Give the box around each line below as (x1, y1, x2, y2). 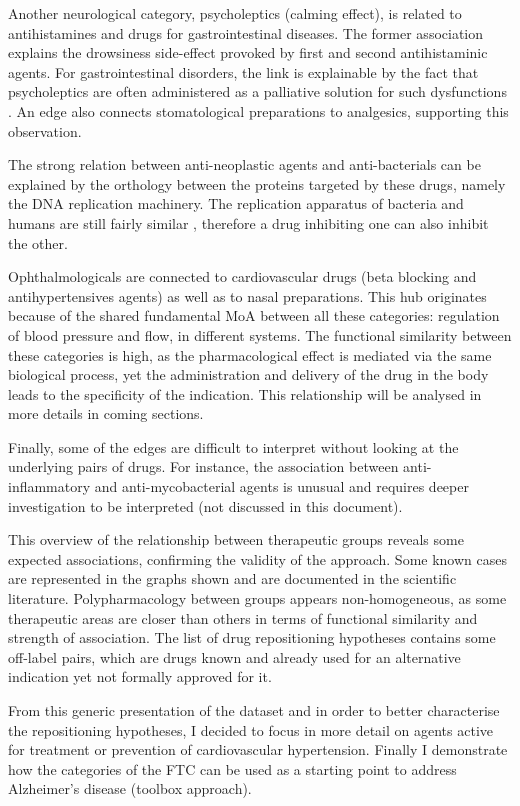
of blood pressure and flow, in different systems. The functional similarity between (8, 324, 512, 345)
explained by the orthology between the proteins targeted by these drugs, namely (8, 173, 506, 194)
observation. (8, 120, 82, 141)
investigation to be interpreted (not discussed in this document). (8, 495, 403, 516)
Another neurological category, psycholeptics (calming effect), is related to (8, 3, 462, 23)
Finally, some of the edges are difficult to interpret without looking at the (8, 436, 459, 457)
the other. (8, 232, 68, 253)
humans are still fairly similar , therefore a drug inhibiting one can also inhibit (8, 212, 489, 233)
